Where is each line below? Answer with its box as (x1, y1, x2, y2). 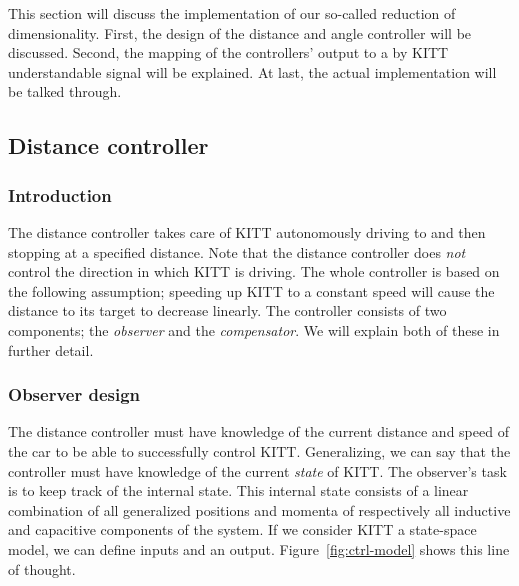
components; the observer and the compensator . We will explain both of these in (8, 319, 500, 340)
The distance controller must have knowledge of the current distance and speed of (8, 421, 509, 442)
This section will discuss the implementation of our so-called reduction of (8, 3, 456, 23)
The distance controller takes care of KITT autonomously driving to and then (8, 221, 486, 242)
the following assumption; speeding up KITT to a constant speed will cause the (8, 280, 495, 301)
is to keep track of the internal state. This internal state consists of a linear (8, 480, 469, 501)
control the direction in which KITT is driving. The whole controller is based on (8, 261, 500, 282)
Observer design (8, 382, 141, 407)
